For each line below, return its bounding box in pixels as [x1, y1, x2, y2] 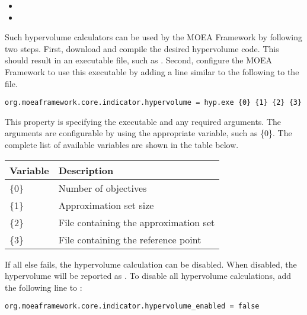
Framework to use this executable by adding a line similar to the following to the [5, 65, 299, 78]
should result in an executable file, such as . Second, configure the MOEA [5, 54, 272, 66]
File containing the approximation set [58, 215, 215, 229]
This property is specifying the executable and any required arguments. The [5, 115, 282, 127]
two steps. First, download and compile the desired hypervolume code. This [5, 42, 279, 54]
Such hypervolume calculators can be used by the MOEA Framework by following [5, 31, 302, 43]
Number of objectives [58, 181, 147, 195]
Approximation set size [58, 198, 154, 212]
